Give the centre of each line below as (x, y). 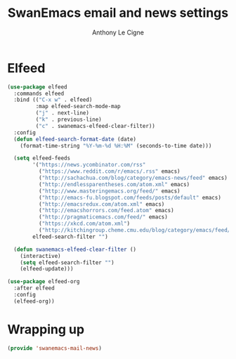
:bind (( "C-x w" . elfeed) (53, 100)
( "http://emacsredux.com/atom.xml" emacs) (101, 204)
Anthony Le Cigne (118, 32)
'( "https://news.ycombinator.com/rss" (89, 165)
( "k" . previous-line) (68, 120)
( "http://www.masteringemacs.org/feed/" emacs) (109, 191)
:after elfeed (34, 288)
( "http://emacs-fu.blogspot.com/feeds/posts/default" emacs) (130, 197)
